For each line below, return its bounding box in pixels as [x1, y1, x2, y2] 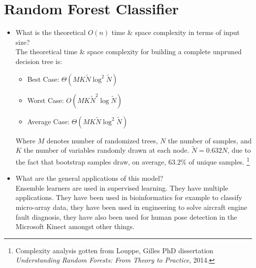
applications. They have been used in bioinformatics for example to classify [15, 192, 242, 202]
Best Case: [27, 73, 60, 84]
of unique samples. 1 [189, 155, 250, 167]
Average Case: [27, 116, 69, 126]
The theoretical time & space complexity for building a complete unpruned [15, 46, 242, 57]
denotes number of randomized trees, [46, 135, 158, 145]
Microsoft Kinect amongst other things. [15, 221, 135, 232]
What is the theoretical [15, 27, 86, 37]
